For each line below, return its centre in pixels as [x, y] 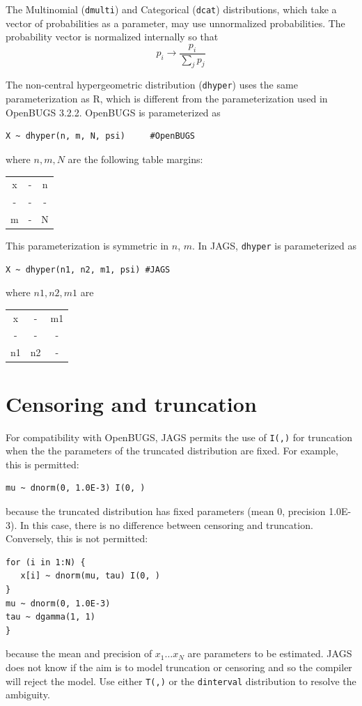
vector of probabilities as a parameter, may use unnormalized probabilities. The [175, 23]
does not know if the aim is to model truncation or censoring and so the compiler [179, 667]
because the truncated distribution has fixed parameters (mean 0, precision [166, 511]
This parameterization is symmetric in [87, 246]
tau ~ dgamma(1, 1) [50, 617]
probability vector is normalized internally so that [112, 37]
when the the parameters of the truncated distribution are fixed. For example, [172, 451]
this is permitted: [42, 464]
